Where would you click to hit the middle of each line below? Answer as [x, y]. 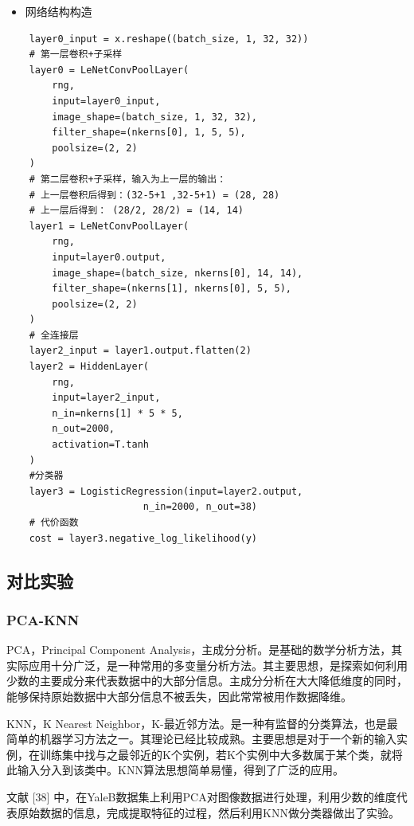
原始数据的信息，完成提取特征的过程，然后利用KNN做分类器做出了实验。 [208, 812]
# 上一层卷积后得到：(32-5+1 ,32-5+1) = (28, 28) [154, 195]
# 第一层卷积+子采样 [76, 55]
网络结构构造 [59, 11]
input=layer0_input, [106, 101]
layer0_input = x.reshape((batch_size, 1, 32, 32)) [169, 39]
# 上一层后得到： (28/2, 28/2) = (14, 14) [137, 211]
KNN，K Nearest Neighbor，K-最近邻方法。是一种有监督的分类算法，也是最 [202, 723]
